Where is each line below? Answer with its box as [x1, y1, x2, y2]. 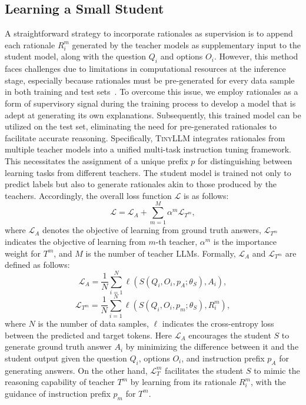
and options [160, 50, 203, 62]
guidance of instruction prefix [5, 387, 111, 399]
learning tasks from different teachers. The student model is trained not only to [5, 166, 291, 178]
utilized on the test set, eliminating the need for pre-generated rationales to [5, 120, 277, 132]
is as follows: [183, 189, 229, 201]
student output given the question [5, 351, 127, 364]
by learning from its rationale [130, 376, 237, 388]
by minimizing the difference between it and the [125, 340, 299, 353]
